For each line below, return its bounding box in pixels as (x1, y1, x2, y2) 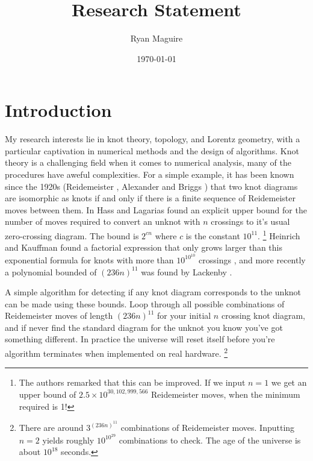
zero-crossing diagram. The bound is (5, 229, 139, 242)
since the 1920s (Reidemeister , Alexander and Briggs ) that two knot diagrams (5, 180, 298, 192)
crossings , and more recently (199, 253, 306, 266)
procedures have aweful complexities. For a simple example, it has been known (5, 168, 294, 181)
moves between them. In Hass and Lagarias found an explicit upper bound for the (5, 203, 307, 216)
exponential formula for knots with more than (5, 253, 174, 266)
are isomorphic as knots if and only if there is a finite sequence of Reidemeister (5, 192, 296, 204)
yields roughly (42, 433, 95, 446)
